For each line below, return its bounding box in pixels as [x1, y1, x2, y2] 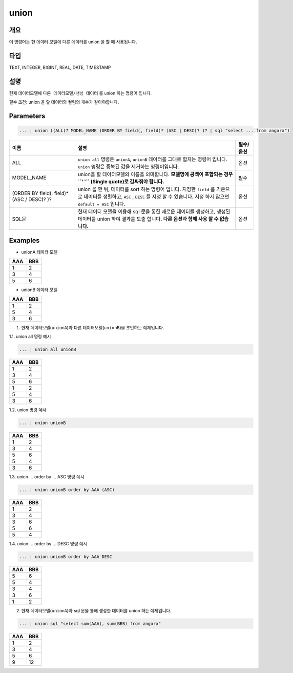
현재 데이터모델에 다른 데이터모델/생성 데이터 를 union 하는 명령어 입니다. [9, 90, 152, 96]
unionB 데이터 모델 [21, 287, 58, 293]
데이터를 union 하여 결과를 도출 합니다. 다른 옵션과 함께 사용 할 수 [78, 216, 219, 223]
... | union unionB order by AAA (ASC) [19, 487, 115, 493]
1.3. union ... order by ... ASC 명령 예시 [9, 473, 85, 479]
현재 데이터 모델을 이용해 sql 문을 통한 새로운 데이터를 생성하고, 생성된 [78, 208, 230, 215]
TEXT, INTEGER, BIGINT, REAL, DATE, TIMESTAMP [9, 64, 111, 70]
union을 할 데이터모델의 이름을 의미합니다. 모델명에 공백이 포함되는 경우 [78, 171, 233, 178]
